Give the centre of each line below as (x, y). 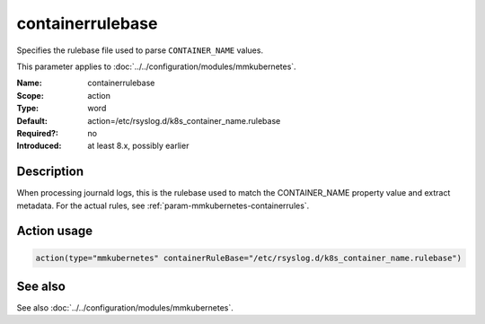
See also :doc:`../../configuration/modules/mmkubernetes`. (125, 308)
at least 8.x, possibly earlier (138, 146)
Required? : (37, 133)
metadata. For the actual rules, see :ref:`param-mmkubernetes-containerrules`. (163, 206)
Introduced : (39, 146)
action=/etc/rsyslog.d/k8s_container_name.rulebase (184, 120)
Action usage (55, 231)
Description (50, 172)
